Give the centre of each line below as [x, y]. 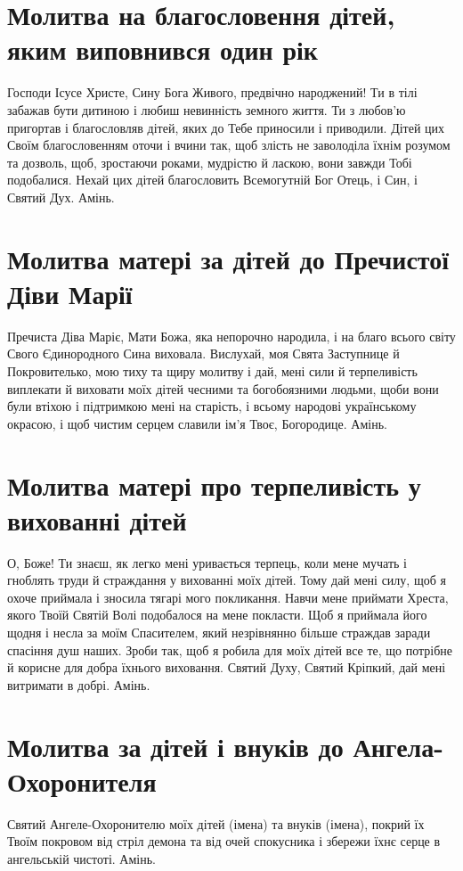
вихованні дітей [97, 519]
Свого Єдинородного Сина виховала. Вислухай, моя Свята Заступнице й [203, 353]
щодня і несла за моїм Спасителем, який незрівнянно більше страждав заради [219, 633]
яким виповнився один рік [162, 49]
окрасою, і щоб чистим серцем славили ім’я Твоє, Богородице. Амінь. [197, 423]
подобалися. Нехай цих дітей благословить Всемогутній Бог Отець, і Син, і [212, 180]
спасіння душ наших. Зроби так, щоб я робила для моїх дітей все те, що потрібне [230, 649]
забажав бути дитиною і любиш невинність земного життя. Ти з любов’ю [207, 109]
